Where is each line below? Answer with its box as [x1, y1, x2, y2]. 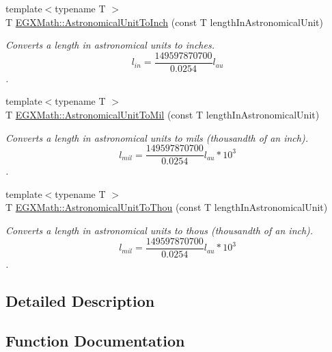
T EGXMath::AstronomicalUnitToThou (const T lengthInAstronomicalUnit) [5, 200, 328, 214]
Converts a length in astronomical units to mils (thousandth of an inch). [5, 130, 308, 144]
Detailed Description [5, 290, 155, 311]
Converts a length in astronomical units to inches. [5, 38, 215, 52]
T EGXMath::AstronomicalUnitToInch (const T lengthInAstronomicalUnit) [5, 14, 324, 29]
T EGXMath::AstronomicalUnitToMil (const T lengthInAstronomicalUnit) [5, 108, 320, 122]
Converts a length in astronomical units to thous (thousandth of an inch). [5, 223, 314, 238]
